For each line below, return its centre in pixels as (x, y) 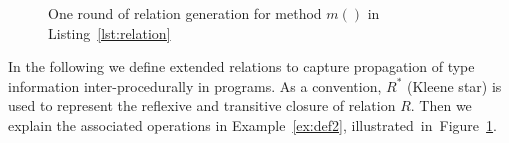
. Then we (441, 105)
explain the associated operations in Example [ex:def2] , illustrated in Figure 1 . (252, 124)
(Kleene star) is (454, 85)
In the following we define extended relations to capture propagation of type (241, 66)
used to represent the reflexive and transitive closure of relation (202, 105)
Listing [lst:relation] (109, 32)
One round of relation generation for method (185, 13)
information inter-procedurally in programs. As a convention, (195, 85)
